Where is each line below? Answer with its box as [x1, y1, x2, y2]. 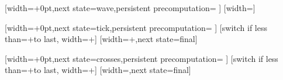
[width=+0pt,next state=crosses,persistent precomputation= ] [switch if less [5, 52, 278, 64]
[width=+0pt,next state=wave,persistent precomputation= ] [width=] [5, 2, 256, 13]
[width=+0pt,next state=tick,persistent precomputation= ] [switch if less [5, 21, 267, 33]
